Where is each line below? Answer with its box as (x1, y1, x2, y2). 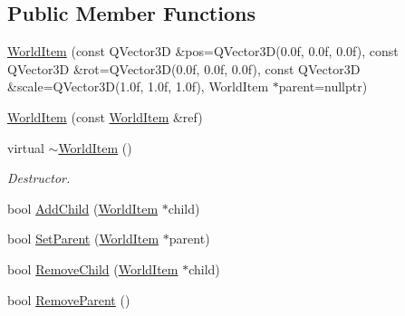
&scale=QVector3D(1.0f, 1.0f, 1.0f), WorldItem (7, 77, 269, 96)
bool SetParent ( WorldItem (7, 229, 159, 248)
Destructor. (7, 168, 71, 187)
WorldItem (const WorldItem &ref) (7, 107, 203, 126)
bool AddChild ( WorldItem (7, 198, 159, 217)
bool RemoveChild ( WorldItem (7, 259, 178, 278)
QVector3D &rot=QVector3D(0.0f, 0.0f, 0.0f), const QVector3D (7, 59, 361, 78)
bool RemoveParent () (7, 290, 130, 309)
